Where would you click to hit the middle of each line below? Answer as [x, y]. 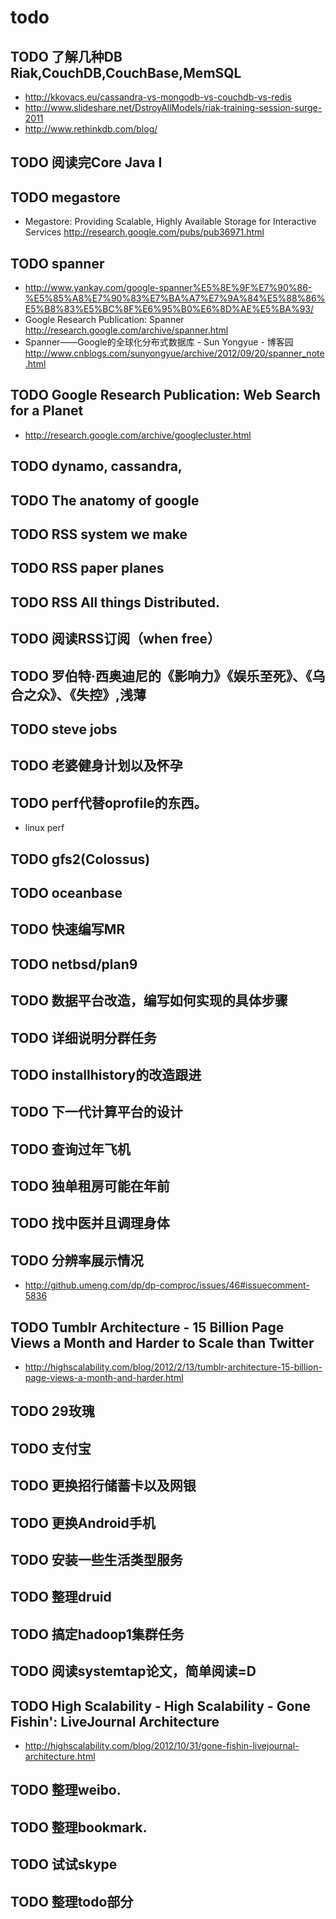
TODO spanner [57, 263]
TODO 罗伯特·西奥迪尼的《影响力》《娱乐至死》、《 [161, 676]
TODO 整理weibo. [66, 1790]
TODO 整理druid [61, 1597]
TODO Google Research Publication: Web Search [165, 395]
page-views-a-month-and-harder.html [104, 1378]
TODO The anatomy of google [105, 500]
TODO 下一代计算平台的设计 [96, 1112]
